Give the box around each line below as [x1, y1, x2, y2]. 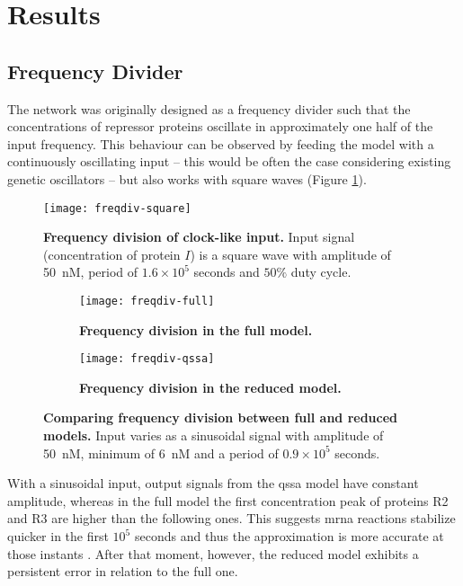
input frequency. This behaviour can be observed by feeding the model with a [7, 134, 434, 153]
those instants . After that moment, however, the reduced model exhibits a [7, 544, 419, 563]
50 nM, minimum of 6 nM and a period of [43, 443, 279, 462]
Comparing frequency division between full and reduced [43, 408, 398, 427]
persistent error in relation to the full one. [7, 562, 238, 581]
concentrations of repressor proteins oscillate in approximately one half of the [7, 117, 433, 136]
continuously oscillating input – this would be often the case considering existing [7, 152, 451, 171]
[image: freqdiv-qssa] [79, 352, 215, 366]
